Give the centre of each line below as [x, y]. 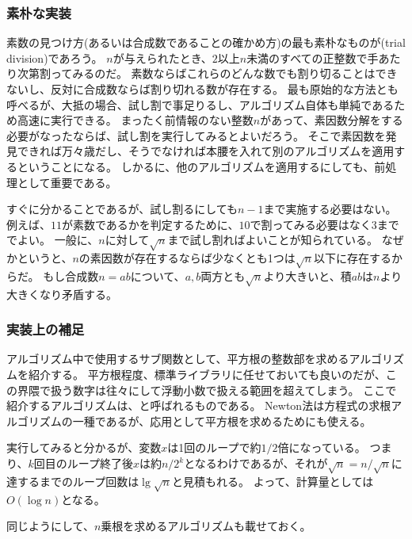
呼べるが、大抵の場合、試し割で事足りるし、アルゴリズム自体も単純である [200, 104]
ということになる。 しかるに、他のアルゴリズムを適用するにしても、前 [201, 166]
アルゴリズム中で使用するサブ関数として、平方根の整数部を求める [178, 359]
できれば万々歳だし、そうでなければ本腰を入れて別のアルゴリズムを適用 [206, 151]
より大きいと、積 [307, 275]
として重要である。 [67, 182]
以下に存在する [353, 258]
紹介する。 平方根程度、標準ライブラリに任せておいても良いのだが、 [207, 375]
